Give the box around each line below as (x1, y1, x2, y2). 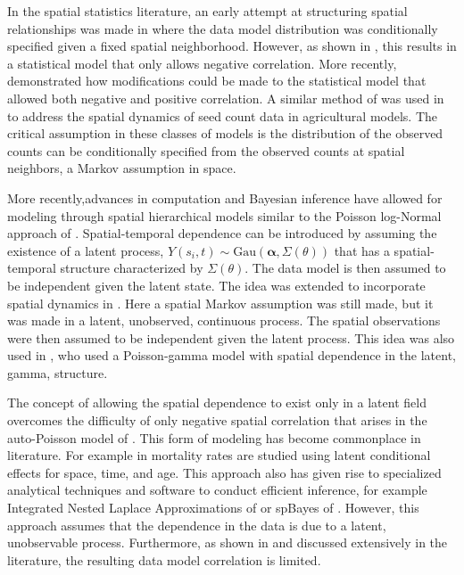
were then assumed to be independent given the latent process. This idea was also (7, 328, 455, 347)
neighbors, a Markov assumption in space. (7, 159, 236, 177)
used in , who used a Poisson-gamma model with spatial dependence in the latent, (7, 346, 457, 365)
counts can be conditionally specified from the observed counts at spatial (7, 141, 405, 160)
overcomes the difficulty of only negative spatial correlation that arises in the (7, 411, 427, 430)
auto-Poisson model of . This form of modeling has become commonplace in (7, 428, 421, 447)
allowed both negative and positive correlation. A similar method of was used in (7, 88, 444, 107)
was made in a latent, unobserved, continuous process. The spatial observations (7, 311, 441, 330)
